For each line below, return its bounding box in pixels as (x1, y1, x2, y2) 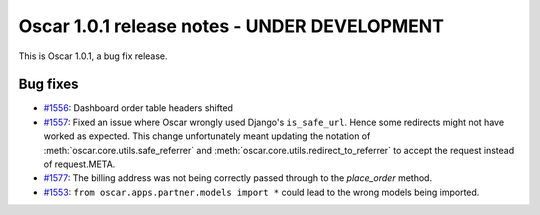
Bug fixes (18, 76, 79, 93)
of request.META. (43, 158, 116, 170)
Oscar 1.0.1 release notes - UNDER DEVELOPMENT (18, 15, 445, 37)
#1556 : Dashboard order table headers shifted (43, 102, 234, 114)
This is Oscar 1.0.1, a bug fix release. (18, 50, 169, 62)
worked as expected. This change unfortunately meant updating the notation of (43, 130, 371, 142)
